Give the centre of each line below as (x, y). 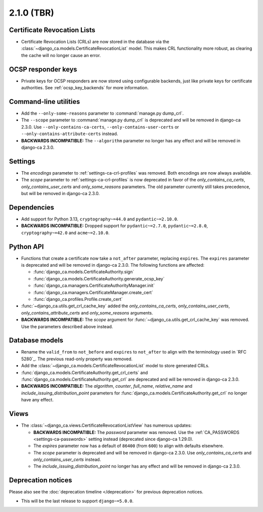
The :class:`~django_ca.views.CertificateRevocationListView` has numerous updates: (106, 425)
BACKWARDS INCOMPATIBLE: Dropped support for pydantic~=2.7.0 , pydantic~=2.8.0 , (114, 226)
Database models (36, 341)
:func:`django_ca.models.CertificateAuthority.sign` (84, 272)
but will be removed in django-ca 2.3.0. (60, 194)
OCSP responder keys (43, 69)
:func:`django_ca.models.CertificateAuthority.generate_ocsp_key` (99, 278)
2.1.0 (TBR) (32, 13)
